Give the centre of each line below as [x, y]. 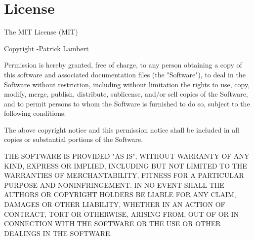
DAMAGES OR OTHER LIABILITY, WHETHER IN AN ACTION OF [115, 204]
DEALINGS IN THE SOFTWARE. [58, 233]
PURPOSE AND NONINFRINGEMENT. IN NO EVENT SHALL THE [114, 185]
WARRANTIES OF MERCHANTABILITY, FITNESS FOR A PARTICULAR [124, 175]
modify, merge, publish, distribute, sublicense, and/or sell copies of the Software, [126, 94]
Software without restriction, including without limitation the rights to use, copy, [127, 84]
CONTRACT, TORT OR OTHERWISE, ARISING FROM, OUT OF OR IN [122, 214]
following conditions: [35, 113]
